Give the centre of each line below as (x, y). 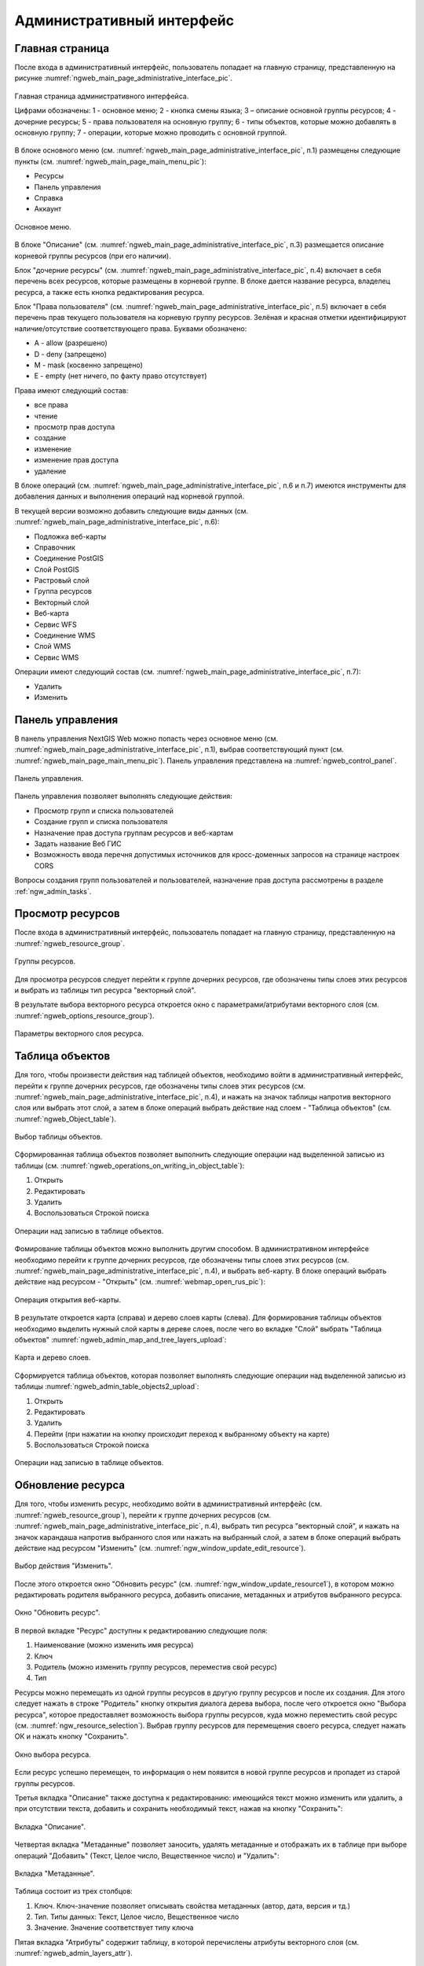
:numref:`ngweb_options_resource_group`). (84, 1015)
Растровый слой (62, 580)
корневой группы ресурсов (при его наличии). (93, 256)
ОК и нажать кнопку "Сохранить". (71, 1736)
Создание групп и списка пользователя (101, 822)
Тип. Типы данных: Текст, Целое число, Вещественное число (137, 1917)
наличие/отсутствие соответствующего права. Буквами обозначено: (131, 328)
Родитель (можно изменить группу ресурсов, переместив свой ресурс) (156, 1667)
